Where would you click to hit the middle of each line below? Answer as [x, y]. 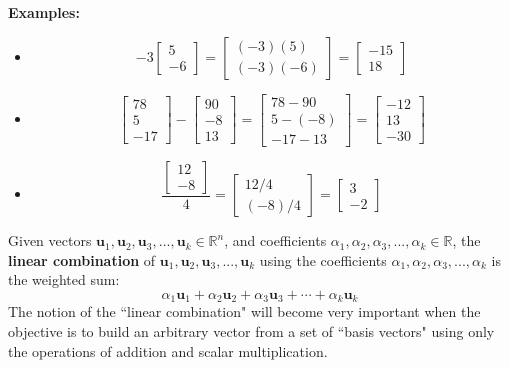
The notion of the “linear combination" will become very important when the [244, 311]
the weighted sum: [64, 279]
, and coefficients [275, 240]
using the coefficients [323, 259]
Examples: [44, 12]
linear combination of [82, 259]
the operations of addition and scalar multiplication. [168, 350]
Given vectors [50, 240]
